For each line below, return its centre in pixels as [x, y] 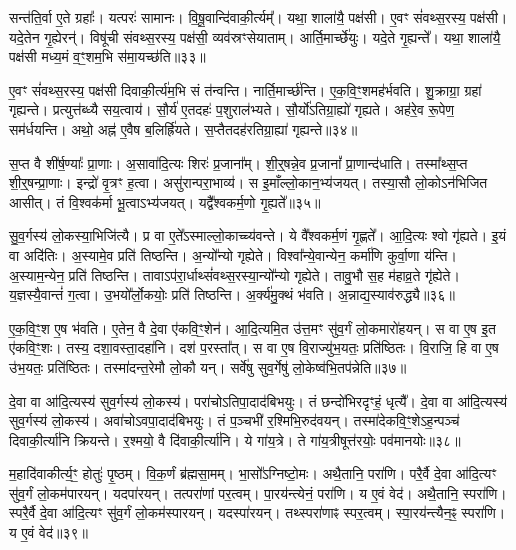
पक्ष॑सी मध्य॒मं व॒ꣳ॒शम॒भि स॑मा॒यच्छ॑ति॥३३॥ [107, 56]
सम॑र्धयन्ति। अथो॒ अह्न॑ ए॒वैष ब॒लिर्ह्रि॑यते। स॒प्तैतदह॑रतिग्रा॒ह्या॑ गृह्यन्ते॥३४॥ [183, 128]
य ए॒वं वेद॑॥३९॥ [48, 532]
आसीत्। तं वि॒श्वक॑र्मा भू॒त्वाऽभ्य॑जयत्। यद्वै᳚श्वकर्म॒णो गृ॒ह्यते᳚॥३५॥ [165, 201]
